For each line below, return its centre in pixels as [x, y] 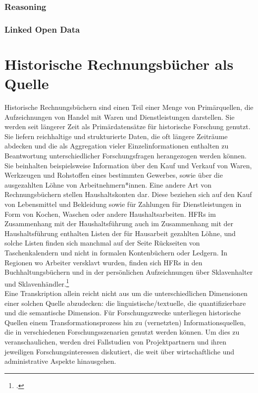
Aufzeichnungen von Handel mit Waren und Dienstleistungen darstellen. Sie [120, 117]
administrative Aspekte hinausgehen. [60, 361]
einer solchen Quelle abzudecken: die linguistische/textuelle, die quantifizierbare [125, 303]
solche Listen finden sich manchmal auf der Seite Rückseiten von [102, 243]
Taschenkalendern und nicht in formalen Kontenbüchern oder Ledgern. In [116, 252]
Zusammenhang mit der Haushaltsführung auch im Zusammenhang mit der [119, 223]
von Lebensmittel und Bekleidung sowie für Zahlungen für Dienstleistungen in [123, 204]
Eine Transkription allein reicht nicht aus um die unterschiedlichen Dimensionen [126, 293]
